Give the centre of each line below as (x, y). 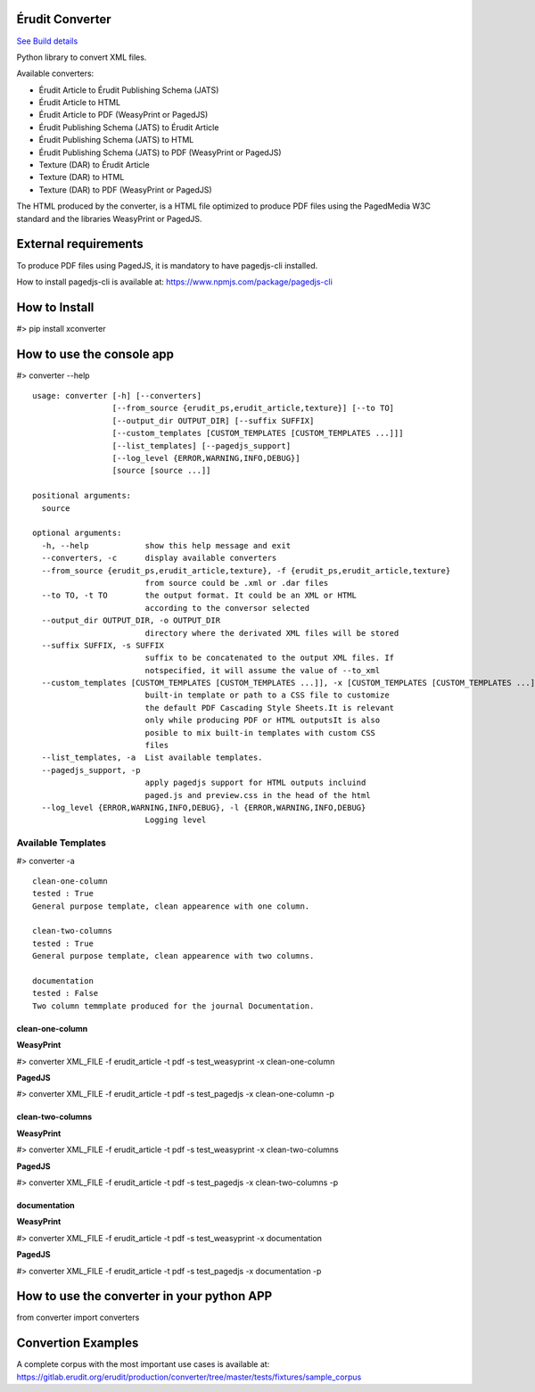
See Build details (47, 41)
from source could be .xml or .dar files (237, 583)
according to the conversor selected (227, 608)
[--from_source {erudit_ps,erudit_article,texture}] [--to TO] (253, 408)
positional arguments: (82, 496)
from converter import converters (78, 1318)
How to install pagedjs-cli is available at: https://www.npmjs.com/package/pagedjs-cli (175, 282)
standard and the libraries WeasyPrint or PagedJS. (109, 218)
